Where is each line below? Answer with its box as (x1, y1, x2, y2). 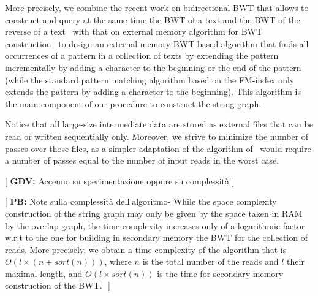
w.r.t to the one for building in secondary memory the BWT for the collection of (5, 231, 308, 244)
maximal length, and (5, 267, 83, 279)
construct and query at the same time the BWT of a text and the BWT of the (5, 13, 300, 26)
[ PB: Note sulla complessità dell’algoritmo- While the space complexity (5, 195, 277, 208)
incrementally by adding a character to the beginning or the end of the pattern (5, 61, 301, 74)
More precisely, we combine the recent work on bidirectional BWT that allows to (5, 1, 309, 13)
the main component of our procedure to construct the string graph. (5, 97, 262, 110)
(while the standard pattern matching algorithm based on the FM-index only (5, 73, 295, 86)
